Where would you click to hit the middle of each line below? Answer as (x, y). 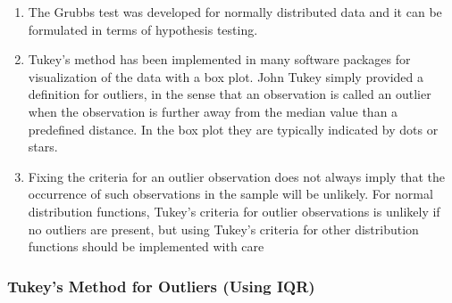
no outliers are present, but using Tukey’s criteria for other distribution (223, 229)
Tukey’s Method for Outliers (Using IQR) (161, 286)
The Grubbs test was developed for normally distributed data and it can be (235, 12)
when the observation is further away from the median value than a (213, 111)
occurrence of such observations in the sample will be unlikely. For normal (230, 194)
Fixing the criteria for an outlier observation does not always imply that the (236, 176)
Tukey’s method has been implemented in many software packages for (219, 59)
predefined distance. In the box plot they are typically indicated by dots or (233, 129)
